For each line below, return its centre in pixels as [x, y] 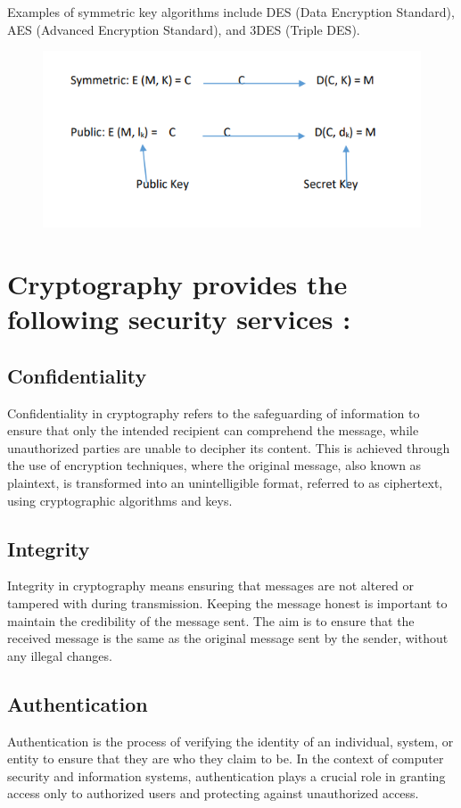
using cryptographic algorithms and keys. [120, 500]
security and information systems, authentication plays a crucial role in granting [226, 775]
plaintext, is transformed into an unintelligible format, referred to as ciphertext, [225, 482]
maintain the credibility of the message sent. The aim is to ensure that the [211, 620]
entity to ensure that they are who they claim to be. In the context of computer [226, 759]
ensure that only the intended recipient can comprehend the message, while [213, 430]
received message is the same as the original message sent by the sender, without [228, 638]
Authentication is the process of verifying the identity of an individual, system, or [230, 741]
